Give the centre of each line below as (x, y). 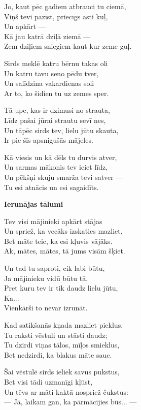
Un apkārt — (25, 26)
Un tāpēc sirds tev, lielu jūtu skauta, (61, 130)
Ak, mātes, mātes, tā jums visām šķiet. (65, 251)
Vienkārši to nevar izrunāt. (46, 308)
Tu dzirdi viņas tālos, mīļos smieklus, (62, 345)
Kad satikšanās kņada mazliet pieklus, (64, 325)
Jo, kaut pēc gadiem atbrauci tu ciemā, (65, 6)
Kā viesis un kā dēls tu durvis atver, (61, 157)
